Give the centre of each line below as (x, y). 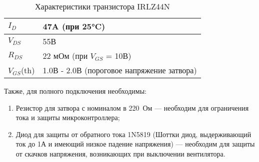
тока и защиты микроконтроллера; (68, 117)
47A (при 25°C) (74, 26)
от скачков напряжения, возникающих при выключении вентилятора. (120, 153)
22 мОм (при (65, 56)
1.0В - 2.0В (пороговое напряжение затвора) (120, 70)
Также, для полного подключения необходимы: (75, 91)
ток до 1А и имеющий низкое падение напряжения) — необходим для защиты (135, 144)
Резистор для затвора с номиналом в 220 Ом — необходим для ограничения (132, 107)
